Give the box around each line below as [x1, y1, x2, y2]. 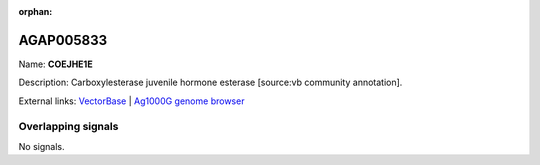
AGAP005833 [18, 31, 108, 49]
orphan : [18, 6, 53, 17]
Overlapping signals [18, 120, 119, 134]
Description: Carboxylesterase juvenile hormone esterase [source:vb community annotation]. [18, 76, 403, 89]
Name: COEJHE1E [18, 58, 94, 70]
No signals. [18, 140, 65, 152]
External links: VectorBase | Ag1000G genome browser [18, 95, 245, 107]
